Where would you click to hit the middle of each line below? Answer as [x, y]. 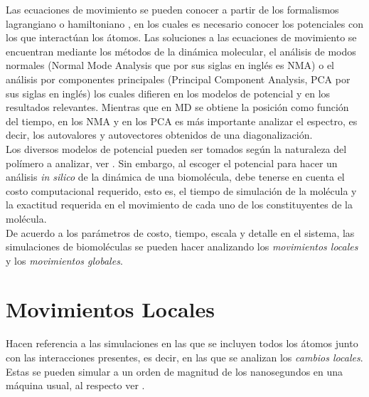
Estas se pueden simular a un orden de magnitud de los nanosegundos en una [175, 371]
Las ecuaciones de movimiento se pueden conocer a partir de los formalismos [172, 9]
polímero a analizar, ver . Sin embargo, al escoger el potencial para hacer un [172, 163]
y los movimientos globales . [64, 260]
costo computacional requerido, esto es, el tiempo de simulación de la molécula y [181, 190]
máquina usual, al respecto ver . [75, 385]
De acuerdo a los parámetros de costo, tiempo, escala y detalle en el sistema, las [180, 232]
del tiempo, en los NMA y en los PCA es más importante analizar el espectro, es [182, 121]
